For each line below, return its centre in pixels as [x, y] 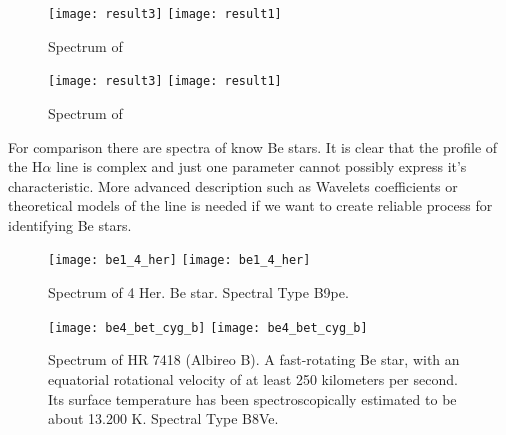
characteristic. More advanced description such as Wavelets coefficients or [233, 185]
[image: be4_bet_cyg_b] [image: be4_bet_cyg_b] [208, 327]
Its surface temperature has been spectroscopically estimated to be [252, 398]
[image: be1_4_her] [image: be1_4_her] [179, 260]
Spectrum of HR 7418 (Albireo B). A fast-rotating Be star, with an [254, 359]
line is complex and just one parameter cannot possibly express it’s [261, 166]
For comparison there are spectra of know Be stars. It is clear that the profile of [253, 146]
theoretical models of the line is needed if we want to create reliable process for [250, 205]
